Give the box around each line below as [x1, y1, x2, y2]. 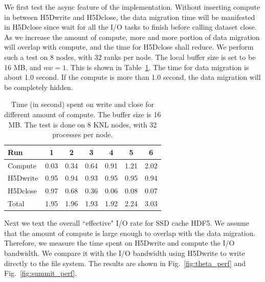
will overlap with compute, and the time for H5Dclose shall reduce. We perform [4, 41, 254, 52]
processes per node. [52, 129, 113, 140]
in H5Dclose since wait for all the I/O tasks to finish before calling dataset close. [4, 21, 257, 32]
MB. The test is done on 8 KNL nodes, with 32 [8, 119, 157, 129]
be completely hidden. [4, 81, 73, 92]
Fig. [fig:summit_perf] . [4, 268, 77, 278]
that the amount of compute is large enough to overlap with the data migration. [4, 227, 256, 238]
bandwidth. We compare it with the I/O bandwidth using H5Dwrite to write [4, 247, 245, 258]
